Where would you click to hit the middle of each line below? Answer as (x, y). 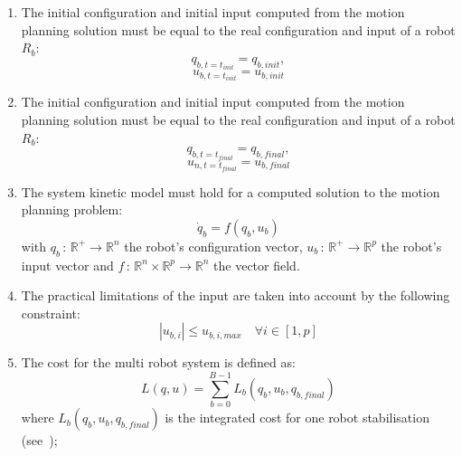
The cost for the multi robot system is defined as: (158, 362)
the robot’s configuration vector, (213, 246)
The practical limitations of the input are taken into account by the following (236, 295)
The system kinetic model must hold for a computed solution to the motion (231, 191)
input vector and (67, 265)
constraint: (51, 313)
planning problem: (72, 209)
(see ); (39, 440)
